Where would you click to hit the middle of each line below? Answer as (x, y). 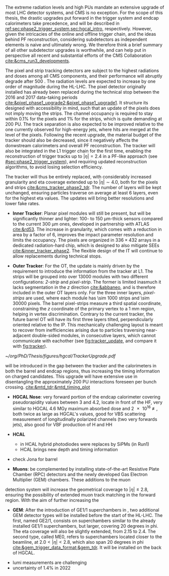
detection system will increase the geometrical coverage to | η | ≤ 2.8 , (77, 489)
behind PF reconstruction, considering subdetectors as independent (76, 39)
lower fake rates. (23, 203)
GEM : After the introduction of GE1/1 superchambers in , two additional (86, 510)
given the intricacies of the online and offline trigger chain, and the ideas (81, 34)
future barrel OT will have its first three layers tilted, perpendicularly (83, 319)
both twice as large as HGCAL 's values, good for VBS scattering (79, 414)
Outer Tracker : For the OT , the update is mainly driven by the (76, 266)
